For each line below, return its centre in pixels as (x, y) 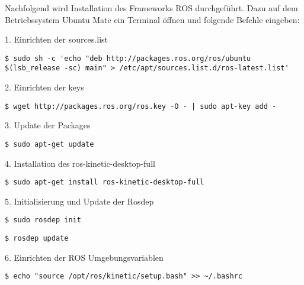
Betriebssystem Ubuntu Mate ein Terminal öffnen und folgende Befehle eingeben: (152, 19)
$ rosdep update (37, 239)
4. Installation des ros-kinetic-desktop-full (80, 163)
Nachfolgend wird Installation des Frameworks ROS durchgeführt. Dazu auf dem (151, 8)
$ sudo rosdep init (43, 220)
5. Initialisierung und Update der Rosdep (79, 201)
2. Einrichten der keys (44, 87)
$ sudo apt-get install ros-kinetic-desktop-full (105, 182)
